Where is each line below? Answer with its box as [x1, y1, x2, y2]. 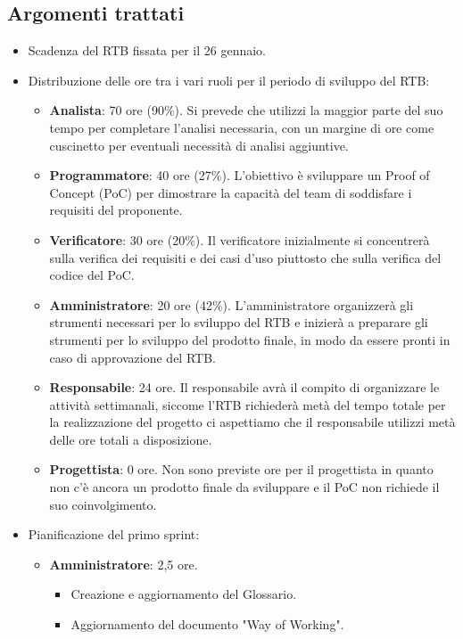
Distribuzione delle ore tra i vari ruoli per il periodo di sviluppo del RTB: [28, 70, 430, 89]
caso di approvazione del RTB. [49, 348, 216, 366]
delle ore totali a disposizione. [49, 430, 212, 448]
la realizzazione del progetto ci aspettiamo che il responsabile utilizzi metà [49, 413, 456, 431]
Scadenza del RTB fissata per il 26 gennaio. [28, 41, 266, 60]
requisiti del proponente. [49, 201, 183, 219]
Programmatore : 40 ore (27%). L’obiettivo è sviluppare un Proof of [49, 166, 430, 184]
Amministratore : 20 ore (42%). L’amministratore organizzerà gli [49, 295, 414, 314]
